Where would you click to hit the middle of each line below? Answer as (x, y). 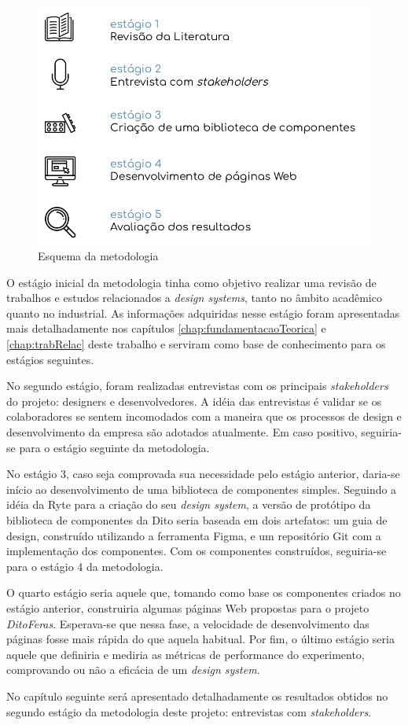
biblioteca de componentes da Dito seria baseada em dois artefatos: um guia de (197, 520)
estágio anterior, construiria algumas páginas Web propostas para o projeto (188, 607)
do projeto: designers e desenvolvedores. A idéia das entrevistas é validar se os (194, 401)
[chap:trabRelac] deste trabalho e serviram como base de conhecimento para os (196, 344)
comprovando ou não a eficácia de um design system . (133, 670)
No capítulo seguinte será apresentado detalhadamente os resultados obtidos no (197, 696)
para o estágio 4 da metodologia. (85, 566)
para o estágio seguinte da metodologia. (114, 447)
